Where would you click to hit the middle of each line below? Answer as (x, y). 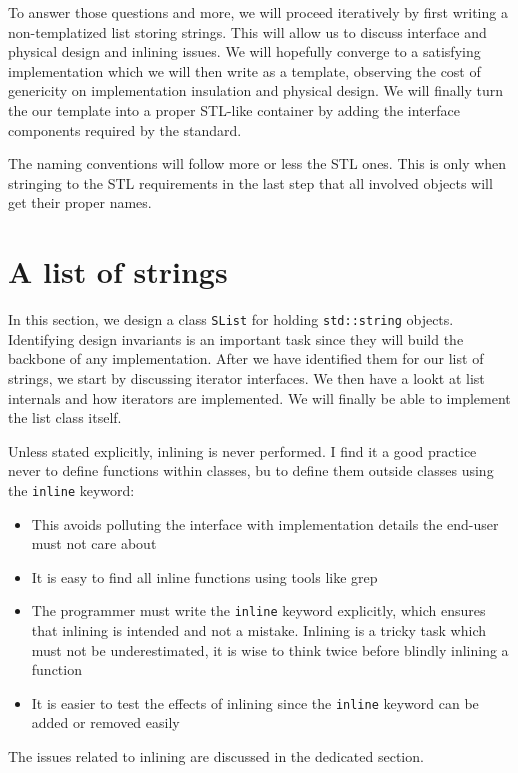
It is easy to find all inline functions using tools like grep (204, 576)
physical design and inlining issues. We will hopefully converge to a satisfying (244, 51)
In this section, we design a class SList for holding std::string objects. (231, 319)
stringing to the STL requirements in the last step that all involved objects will (250, 182)
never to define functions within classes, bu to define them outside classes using (251, 470)
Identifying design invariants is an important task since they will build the (236, 338)
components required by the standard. (125, 129)
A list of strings (118, 271)
